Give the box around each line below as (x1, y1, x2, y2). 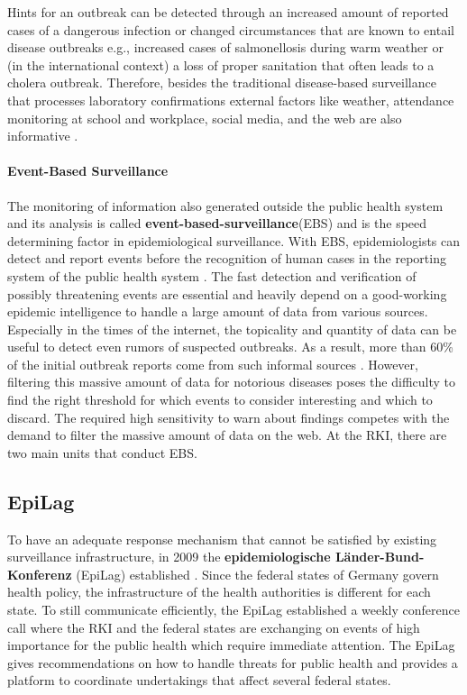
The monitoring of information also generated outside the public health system (7, 196, 444, 215)
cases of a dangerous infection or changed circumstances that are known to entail (7, 20, 454, 39)
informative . (7, 126, 78, 145)
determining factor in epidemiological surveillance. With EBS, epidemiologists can (7, 231, 461, 250)
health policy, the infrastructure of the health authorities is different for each (7, 582, 431, 601)
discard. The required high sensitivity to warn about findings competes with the (7, 407, 450, 426)
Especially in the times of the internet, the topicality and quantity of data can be (7, 319, 457, 338)
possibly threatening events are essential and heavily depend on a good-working (7, 284, 447, 303)
